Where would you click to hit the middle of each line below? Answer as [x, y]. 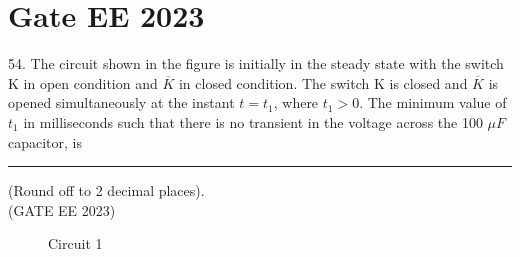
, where [296, 102]
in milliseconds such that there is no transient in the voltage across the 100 [253, 121]
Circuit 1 [75, 243]
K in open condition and [83, 82]
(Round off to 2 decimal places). [106, 190]
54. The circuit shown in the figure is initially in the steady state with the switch [256, 63]
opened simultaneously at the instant [121, 102]
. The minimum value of [433, 102]
